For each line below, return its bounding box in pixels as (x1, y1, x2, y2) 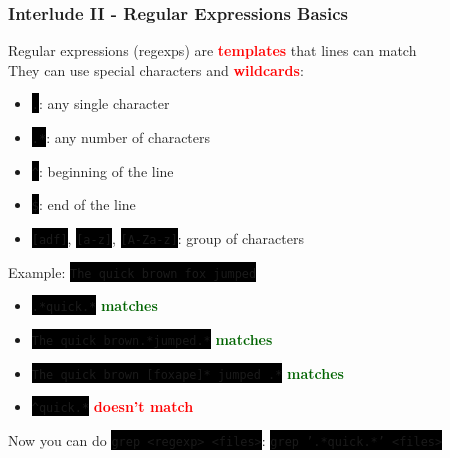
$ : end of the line (31, 194, 136, 215)
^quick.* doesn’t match (31, 396, 194, 417)
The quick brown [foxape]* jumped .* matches (31, 362, 344, 383)
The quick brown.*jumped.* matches (31, 329, 273, 349)
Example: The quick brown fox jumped (8, 261, 257, 282)
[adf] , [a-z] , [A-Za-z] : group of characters (31, 228, 304, 249)
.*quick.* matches (31, 295, 158, 316)
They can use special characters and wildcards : (8, 59, 304, 80)
